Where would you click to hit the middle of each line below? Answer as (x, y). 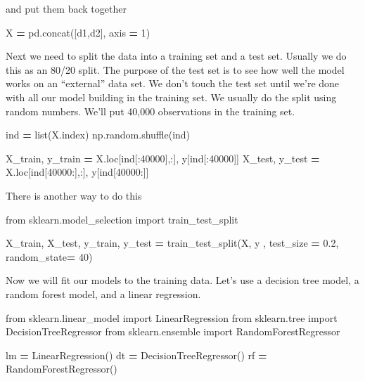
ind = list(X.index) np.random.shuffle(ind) (98, 135)
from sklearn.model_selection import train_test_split (122, 219)
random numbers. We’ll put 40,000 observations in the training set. (151, 111)
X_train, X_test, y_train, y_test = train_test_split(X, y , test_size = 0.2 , (172, 243)
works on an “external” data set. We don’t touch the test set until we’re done (173, 83)
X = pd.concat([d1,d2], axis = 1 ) (78, 32)
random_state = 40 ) (49, 256)
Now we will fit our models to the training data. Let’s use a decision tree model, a (182, 280)
